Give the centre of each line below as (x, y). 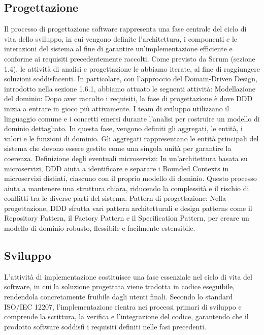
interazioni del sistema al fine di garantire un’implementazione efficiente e (118, 49)
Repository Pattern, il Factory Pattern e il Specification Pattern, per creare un (127, 218)
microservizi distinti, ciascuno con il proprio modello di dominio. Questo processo (130, 178)
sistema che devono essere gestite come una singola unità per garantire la (118, 148)
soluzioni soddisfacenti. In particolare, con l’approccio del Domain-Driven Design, (131, 79)
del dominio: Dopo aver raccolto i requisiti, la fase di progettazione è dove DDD (128, 98)
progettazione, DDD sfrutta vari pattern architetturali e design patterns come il (128, 208)
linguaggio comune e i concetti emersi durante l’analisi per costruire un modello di (132, 118)
